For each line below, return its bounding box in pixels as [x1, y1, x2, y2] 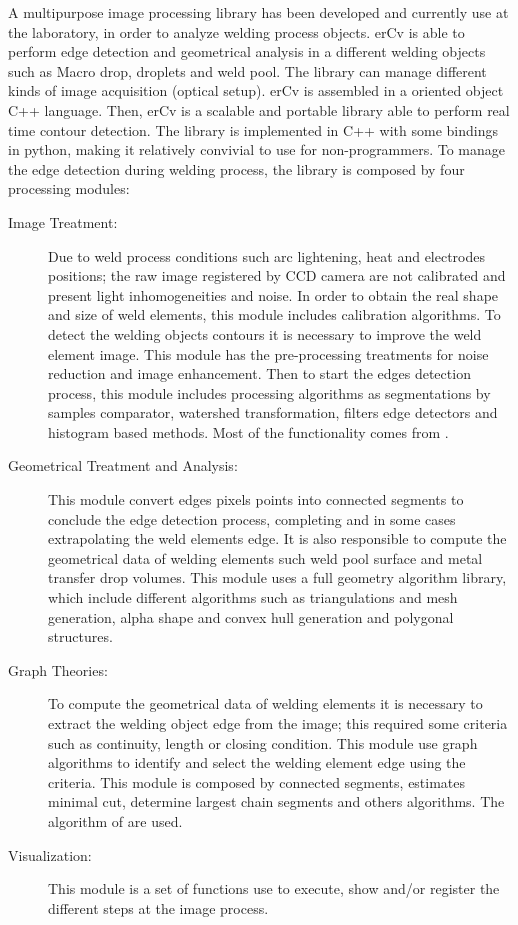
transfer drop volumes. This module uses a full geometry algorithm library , [48, 567, 507, 588]
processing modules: [8, 178, 130, 199]
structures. [48, 626, 113, 647]
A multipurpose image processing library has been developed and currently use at [8, 2, 509, 22]
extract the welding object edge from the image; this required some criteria [48, 713, 508, 733]
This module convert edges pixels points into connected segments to [48, 489, 464, 510]
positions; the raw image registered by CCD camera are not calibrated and [48, 265, 506, 286]
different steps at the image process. [48, 897, 269, 918]
